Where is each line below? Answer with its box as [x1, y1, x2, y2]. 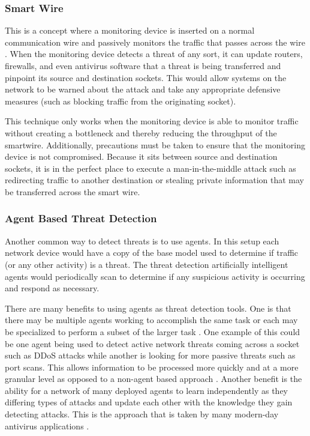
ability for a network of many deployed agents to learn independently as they [5, 384, 288, 396]
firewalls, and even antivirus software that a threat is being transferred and [5, 59, 281, 71]
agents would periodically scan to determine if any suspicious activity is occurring [5, 270, 305, 282]
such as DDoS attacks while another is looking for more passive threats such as [5, 349, 296, 362]
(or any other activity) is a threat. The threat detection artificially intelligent [5, 258, 288, 270]
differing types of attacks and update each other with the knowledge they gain [5, 396, 293, 408]
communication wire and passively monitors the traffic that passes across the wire [5, 35, 305, 48]
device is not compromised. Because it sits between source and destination [5, 150, 278, 163]
